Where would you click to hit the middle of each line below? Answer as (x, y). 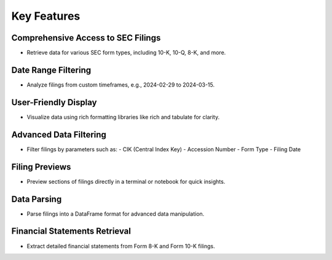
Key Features (46, 16)
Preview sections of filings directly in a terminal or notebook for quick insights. (126, 181)
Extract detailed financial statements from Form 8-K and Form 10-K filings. (121, 246)
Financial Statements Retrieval (71, 231)
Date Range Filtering (51, 70)
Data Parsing (37, 199)
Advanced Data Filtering (59, 134)
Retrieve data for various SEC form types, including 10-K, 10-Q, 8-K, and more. (126, 53)
